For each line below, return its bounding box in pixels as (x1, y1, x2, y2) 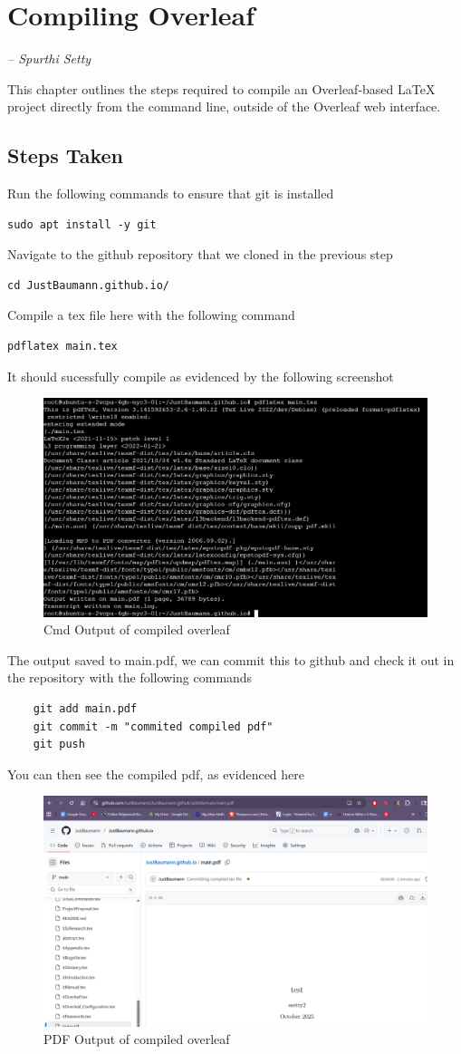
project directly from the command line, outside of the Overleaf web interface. (7, 97, 441, 116)
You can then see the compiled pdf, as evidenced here (7, 764, 305, 783)
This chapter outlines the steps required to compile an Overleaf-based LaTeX (7, 79, 436, 98)
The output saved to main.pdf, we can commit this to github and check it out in (7, 650, 455, 669)
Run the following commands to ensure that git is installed (7, 184, 334, 203)
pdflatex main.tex (7, 340, 118, 353)
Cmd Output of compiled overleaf (43, 620, 230, 639)
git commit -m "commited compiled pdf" (33, 720, 274, 733)
